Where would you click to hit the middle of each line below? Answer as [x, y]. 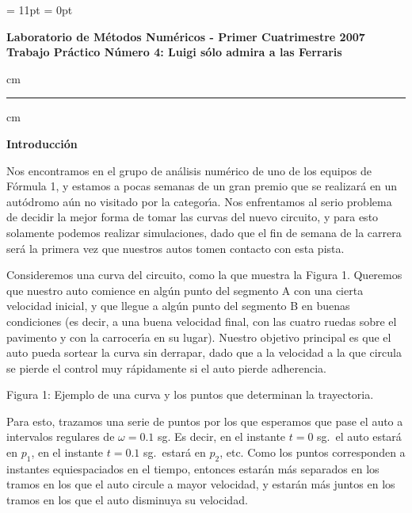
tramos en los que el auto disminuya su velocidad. [127, 500]
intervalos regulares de [61, 436]
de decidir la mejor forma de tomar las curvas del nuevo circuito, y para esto [193, 217]
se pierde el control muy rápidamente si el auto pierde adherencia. [166, 368]
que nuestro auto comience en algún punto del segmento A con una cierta [185, 290]
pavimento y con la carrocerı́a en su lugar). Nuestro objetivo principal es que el [199, 337]
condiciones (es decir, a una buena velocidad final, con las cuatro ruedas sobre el [202, 321]
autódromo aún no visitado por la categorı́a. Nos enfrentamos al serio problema [199, 201]
